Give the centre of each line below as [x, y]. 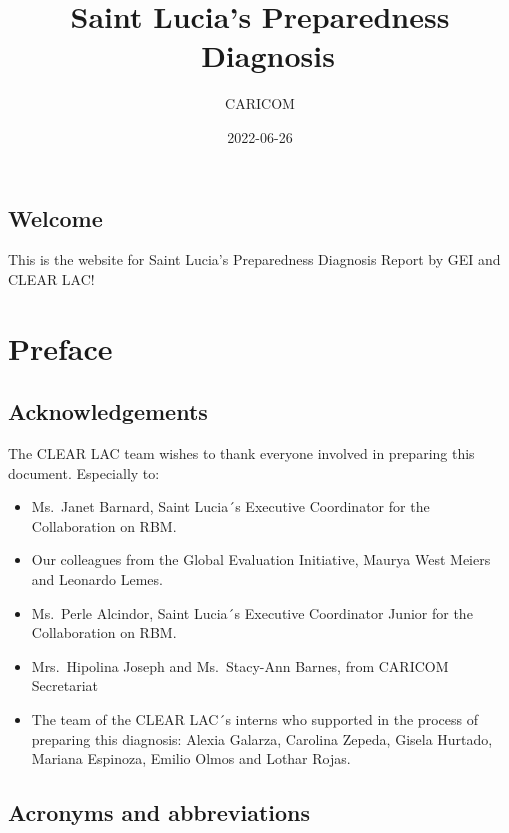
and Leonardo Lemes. [97, 579]
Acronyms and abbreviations [159, 812]
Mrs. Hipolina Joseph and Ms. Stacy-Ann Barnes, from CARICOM [240, 665]
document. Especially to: [84, 472]
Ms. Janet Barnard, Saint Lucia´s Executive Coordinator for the [230, 506]
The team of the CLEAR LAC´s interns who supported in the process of [254, 719]
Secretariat [64, 685]
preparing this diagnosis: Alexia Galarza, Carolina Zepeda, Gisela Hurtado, [262, 738]
